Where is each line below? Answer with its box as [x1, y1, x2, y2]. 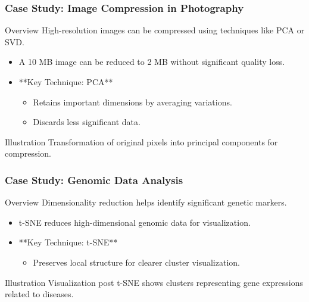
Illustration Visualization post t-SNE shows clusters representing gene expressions [5, 276, 303, 288]
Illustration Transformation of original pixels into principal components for [5, 135, 278, 148]
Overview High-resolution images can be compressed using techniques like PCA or [5, 24, 305, 36]
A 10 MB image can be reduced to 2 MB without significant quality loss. [18, 55, 285, 68]
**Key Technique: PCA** [18, 76, 113, 88]
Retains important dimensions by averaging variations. [33, 95, 232, 108]
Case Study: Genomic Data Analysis [5, 172, 183, 187]
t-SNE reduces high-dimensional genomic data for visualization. [18, 216, 251, 228]
